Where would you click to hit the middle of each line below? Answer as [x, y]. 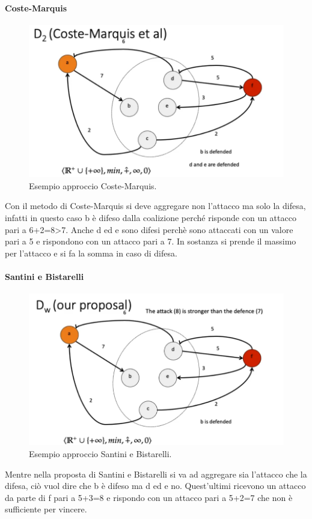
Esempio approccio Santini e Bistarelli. [100, 453]
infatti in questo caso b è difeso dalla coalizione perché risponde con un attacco [151, 217]
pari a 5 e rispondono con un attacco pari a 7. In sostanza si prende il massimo [151, 241]
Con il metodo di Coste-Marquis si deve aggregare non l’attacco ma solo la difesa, [155, 206]
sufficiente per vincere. [46, 509]
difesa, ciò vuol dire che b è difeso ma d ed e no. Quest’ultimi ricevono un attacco [155, 486]
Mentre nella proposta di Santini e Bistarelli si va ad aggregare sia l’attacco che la [156, 474]
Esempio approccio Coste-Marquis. [93, 185]
